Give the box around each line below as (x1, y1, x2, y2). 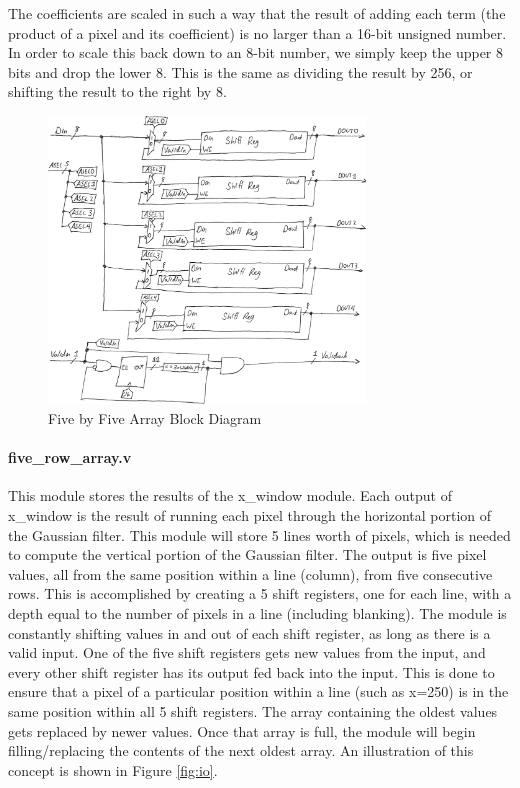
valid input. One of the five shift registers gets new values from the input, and (8, 642, 486, 663)
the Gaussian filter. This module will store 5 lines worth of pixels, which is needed (8, 524, 511, 545)
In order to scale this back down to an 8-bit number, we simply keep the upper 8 (8, 42, 504, 63)
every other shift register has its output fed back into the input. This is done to (8, 661, 495, 682)
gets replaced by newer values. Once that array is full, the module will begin (8, 720, 476, 741)
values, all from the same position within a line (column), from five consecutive (8, 563, 493, 584)
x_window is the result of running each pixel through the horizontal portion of (8, 505, 492, 526)
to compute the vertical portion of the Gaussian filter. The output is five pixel (8, 544, 487, 565)
